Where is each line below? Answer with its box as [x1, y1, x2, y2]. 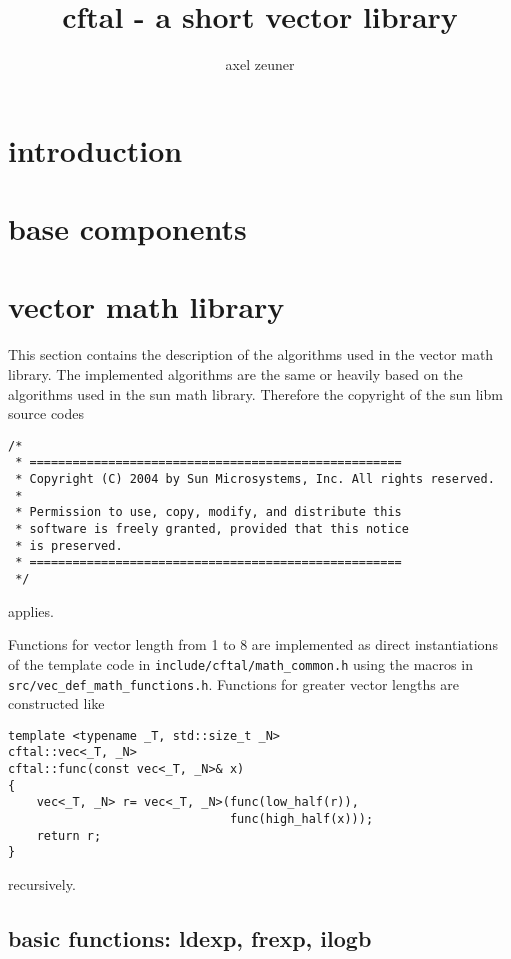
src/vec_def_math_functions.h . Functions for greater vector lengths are [8, 673, 460, 694]
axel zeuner [225, 54, 295, 75]
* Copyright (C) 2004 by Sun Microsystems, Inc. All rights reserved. [15, 472, 495, 487]
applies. [8, 600, 54, 621]
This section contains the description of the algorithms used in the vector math [8, 344, 494, 365]
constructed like [8, 693, 105, 714]
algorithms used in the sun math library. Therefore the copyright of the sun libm [8, 383, 503, 404]
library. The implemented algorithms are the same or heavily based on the [8, 364, 463, 384]
